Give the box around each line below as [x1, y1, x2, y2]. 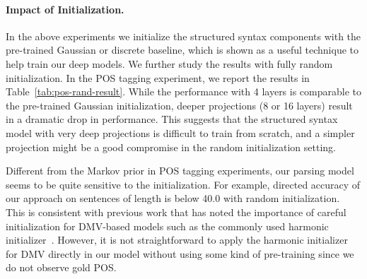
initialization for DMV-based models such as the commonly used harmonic [6, 218, 329, 233]
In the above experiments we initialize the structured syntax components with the [6, 28, 361, 43]
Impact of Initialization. [6, 1, 124, 16]
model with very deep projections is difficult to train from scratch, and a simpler [6, 125, 355, 140]
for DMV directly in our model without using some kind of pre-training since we [6, 246, 354, 261]
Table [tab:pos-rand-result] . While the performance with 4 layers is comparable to [6, 84, 362, 99]
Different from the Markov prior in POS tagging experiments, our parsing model [6, 163, 354, 178]
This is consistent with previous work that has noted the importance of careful [6, 204, 346, 219]
